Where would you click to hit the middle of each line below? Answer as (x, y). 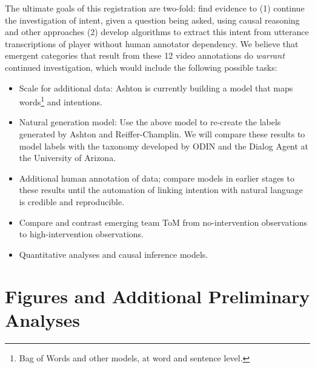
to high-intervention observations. (81, 234)
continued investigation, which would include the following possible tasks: (141, 67)
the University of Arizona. (68, 158)
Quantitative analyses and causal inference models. (114, 254)
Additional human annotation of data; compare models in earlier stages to (157, 178)
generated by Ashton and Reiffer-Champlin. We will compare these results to (162, 134)
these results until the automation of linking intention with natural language (161, 190)
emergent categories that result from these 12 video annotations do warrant (145, 55)
